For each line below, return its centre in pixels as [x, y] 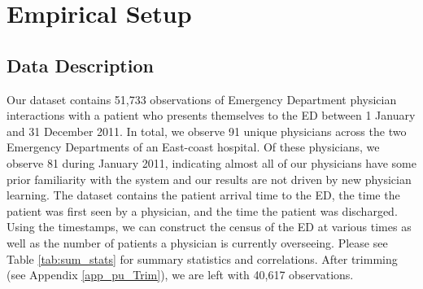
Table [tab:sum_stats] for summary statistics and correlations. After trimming [202, 258]
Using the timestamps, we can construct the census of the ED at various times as [209, 227]
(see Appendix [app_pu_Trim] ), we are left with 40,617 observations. [180, 275]
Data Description [80, 65]
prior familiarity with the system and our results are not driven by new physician [209, 179]
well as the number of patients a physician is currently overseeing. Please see [197, 242]
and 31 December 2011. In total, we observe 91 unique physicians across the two [207, 131]
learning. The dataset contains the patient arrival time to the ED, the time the [203, 195]
